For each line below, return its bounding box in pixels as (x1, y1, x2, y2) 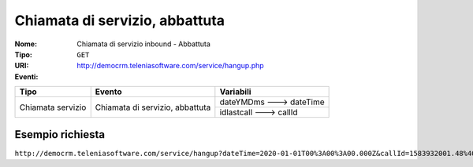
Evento (95, 86, 122, 97)
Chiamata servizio (19, 102, 87, 113)
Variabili (219, 86, 251, 97)
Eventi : (14, 71, 39, 82)
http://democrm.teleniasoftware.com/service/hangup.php (76, 61, 264, 71)
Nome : (14, 39, 38, 49)
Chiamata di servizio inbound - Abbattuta (76, 39, 210, 49)
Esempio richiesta (14, 128, 106, 141)
